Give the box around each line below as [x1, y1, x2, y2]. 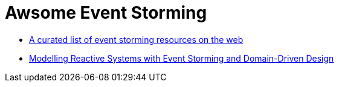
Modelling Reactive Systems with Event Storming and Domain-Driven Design [29, 53, 334, 63]
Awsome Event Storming [5, 2, 207, 23]
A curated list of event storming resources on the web [29, 34, 244, 45]
